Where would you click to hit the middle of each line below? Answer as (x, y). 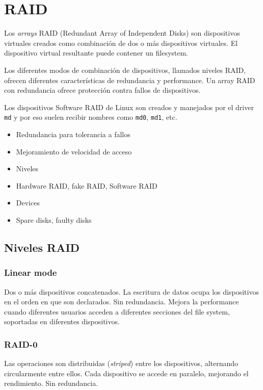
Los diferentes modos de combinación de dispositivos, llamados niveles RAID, (125, 70)
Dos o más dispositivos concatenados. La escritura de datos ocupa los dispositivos (131, 291)
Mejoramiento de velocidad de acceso (74, 151)
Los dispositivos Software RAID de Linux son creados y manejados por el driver (129, 107)
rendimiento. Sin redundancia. (51, 383)
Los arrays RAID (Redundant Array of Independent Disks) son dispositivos (122, 33)
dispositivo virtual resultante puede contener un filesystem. (96, 53)
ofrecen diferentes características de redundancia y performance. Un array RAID (130, 80)
